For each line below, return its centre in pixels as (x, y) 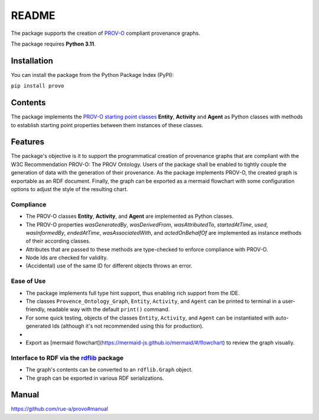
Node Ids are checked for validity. (67, 258)
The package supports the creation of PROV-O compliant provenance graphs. (105, 33)
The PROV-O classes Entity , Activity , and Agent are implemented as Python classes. (130, 217)
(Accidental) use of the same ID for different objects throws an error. (109, 266)
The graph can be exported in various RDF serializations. (95, 378)
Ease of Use (28, 281)
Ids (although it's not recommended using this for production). (128, 326)
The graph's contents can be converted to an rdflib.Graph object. (109, 370)
